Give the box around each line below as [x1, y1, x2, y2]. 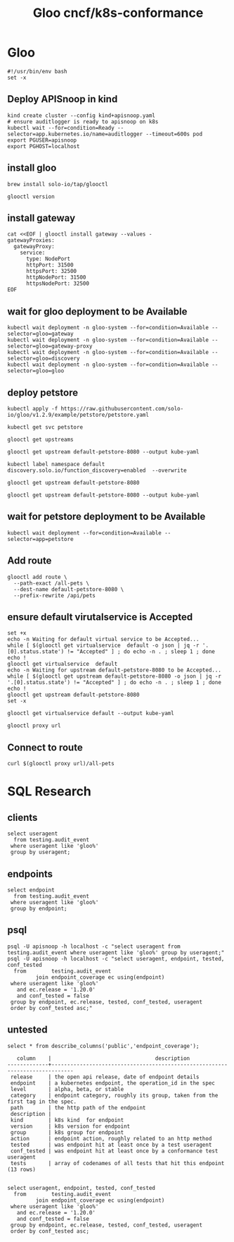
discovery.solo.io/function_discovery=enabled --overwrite [7, 467, 188, 474]
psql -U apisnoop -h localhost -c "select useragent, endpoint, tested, [7, 955, 225, 962]
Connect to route [7, 741, 83, 753]
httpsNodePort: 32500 [25, 280, 90, 287]
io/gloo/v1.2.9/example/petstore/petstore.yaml [7, 411, 150, 418]
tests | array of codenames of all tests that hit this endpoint [10, 1159, 225, 1167]
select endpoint [7, 887, 55, 894]
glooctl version [7, 193, 55, 200]
